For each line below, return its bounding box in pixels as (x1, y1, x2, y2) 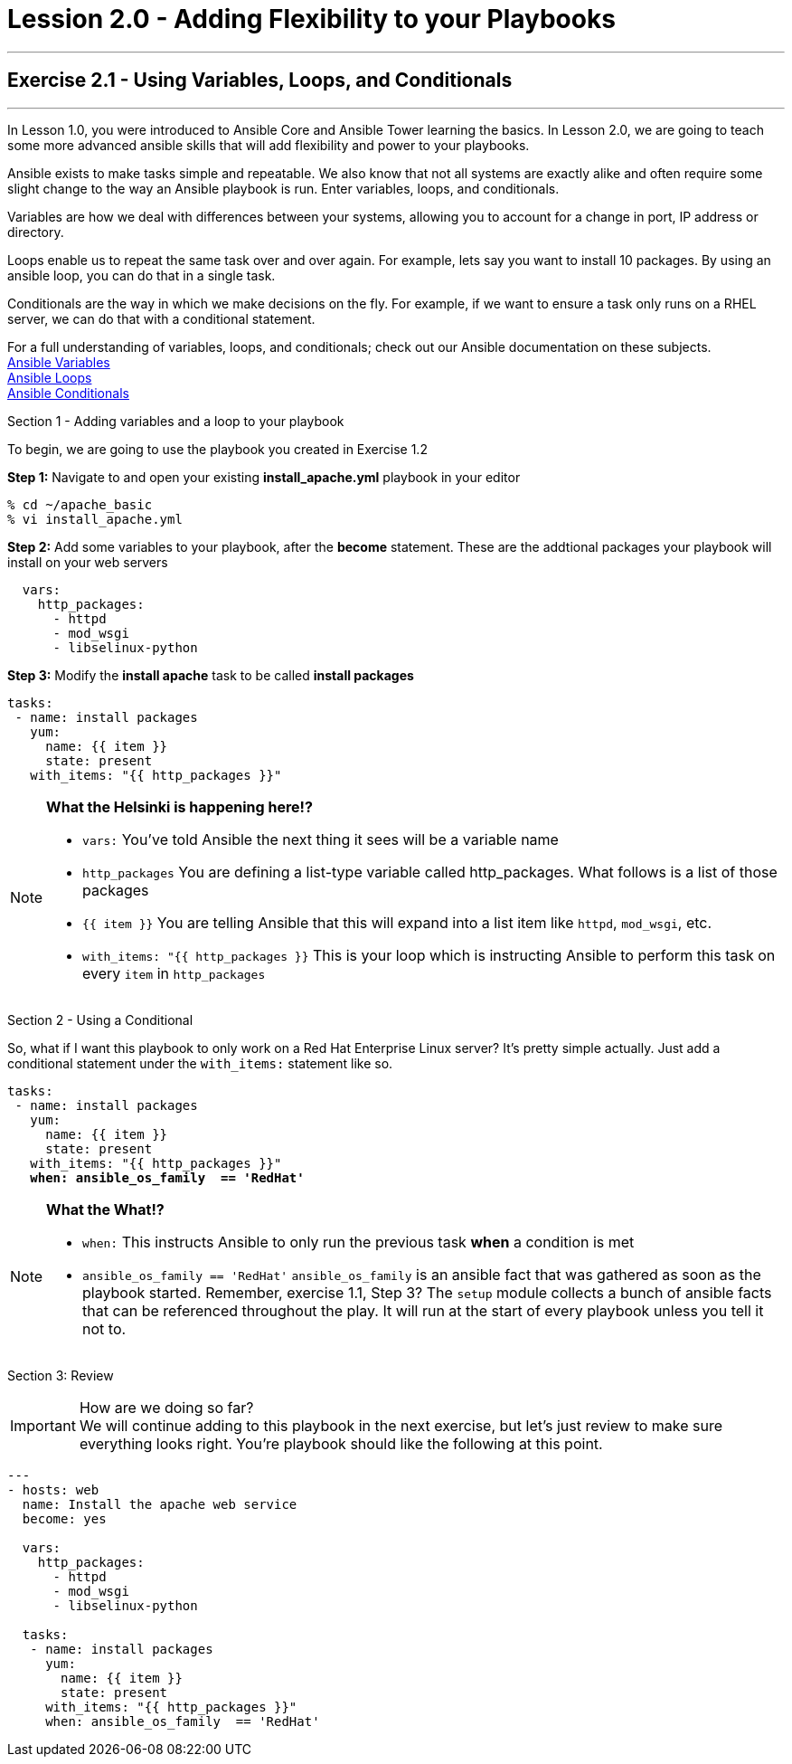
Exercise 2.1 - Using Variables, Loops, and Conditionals (7, 69, 513, 92)
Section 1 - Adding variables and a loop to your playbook (7, 413, 344, 429)
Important (10, 1416, 76, 1435)
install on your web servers (7, 554, 168, 570)
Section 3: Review (7, 1367, 114, 1383)
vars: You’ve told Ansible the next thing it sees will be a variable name (82, 830, 559, 849)
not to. (82, 1319, 127, 1338)
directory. (7, 223, 64, 240)
